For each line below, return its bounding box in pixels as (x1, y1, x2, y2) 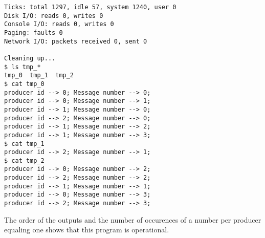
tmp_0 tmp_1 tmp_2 (4, 72, 74, 79)
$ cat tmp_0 (4, 80, 45, 88)
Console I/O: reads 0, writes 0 (4, 20, 114, 28)
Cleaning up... (4, 54, 56, 62)
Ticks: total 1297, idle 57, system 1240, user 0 (4, 4, 176, 11)
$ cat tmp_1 (4, 140, 45, 147)
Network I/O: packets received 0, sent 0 (4, 37, 147, 45)
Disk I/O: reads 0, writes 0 (4, 12, 103, 19)
